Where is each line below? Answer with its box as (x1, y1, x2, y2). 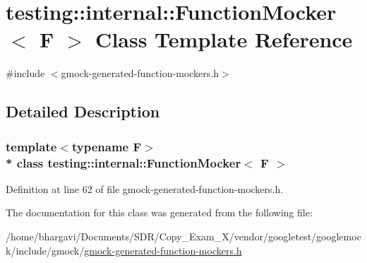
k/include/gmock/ (6, 242, 85, 257)
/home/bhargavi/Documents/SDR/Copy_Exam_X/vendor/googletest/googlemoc (6, 229, 361, 244)
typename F (71, 137, 142, 155)
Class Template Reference (95, 25, 353, 54)
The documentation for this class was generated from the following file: (6, 205, 313, 220)
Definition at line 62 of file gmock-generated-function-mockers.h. (6, 181, 284, 196)
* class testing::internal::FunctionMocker (6, 153, 241, 171)
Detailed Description (6, 100, 160, 122)
